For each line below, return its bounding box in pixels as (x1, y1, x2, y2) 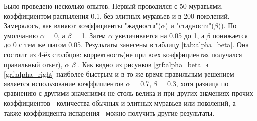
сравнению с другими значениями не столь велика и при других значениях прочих (4, 88, 253, 98)
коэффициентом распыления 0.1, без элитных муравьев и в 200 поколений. (4, 10, 230, 21)
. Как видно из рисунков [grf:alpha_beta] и (78, 59, 209, 69)
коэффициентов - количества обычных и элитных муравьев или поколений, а (4, 97, 236, 108)
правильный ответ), (4, 59, 63, 69)
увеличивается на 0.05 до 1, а (115, 30, 205, 40)
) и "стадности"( (165, 20, 214, 31)
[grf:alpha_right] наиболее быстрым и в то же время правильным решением (4, 69, 234, 79)
